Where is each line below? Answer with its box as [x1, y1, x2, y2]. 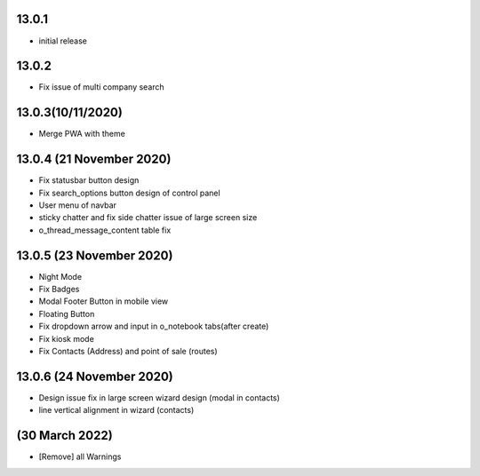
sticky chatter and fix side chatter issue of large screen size [38, 212, 258, 223]
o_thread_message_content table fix [38, 225, 172, 235]
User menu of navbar [38, 200, 117, 210]
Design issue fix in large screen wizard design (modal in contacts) [38, 392, 280, 403]
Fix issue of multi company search [38, 82, 164, 92]
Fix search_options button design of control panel [38, 187, 221, 198]
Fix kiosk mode [38, 333, 95, 344]
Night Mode [38, 271, 83, 282]
